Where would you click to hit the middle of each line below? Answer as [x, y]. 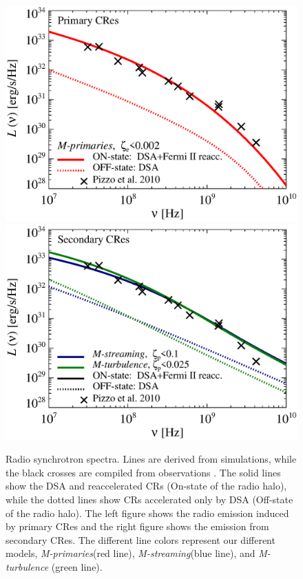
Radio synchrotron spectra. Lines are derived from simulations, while [151, 459]
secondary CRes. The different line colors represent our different [140, 539]
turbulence [27, 567]
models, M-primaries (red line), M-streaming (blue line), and [130, 553]
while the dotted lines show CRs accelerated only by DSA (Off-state [149, 499]
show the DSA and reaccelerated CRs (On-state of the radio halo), [146, 486]
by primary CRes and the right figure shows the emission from [137, 526]
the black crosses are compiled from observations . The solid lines [143, 472]
